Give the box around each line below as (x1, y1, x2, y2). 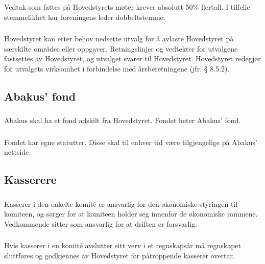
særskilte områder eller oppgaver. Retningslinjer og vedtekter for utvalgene (4, 43, 238, 54)
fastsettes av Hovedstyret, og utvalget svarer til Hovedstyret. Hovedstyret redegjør (4, 53, 261, 64)
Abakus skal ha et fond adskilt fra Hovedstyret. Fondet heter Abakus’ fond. (4, 115, 241, 126)
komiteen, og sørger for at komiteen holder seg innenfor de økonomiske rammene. (4, 208, 258, 219)
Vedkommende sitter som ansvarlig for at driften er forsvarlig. (4, 218, 198, 229)
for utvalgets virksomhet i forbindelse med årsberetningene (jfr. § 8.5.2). (4, 63, 230, 74)
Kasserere (4, 172, 57, 187)
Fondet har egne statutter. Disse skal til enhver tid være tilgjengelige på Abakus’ (4, 136, 257, 147)
